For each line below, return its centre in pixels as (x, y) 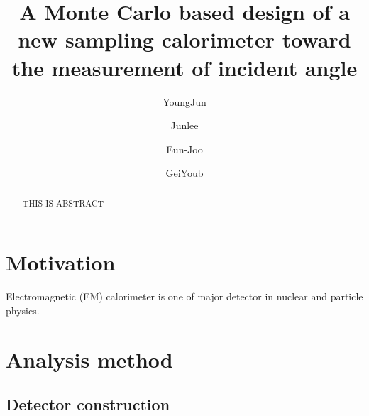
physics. (23, 310)
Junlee (184, 125)
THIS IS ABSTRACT (63, 203)
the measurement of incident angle (184, 67)
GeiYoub (184, 173)
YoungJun (184, 101)
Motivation (61, 262)
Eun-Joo (184, 149)
